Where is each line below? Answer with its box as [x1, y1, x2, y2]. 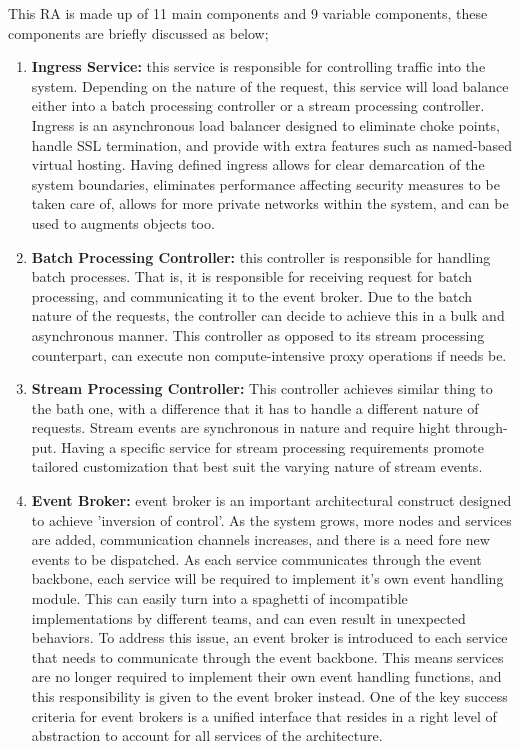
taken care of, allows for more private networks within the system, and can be [31, 193, 509, 214]
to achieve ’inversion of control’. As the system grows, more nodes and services [31, 509, 512, 530]
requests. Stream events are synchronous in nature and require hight [31, 417, 451, 438]
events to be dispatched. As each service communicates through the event [31, 548, 482, 569]
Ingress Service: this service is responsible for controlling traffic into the [31, 56, 486, 77]
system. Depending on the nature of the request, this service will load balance [31, 75, 509, 96]
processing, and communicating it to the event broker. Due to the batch [31, 285, 473, 306]
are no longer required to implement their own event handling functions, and [31, 666, 502, 687]
